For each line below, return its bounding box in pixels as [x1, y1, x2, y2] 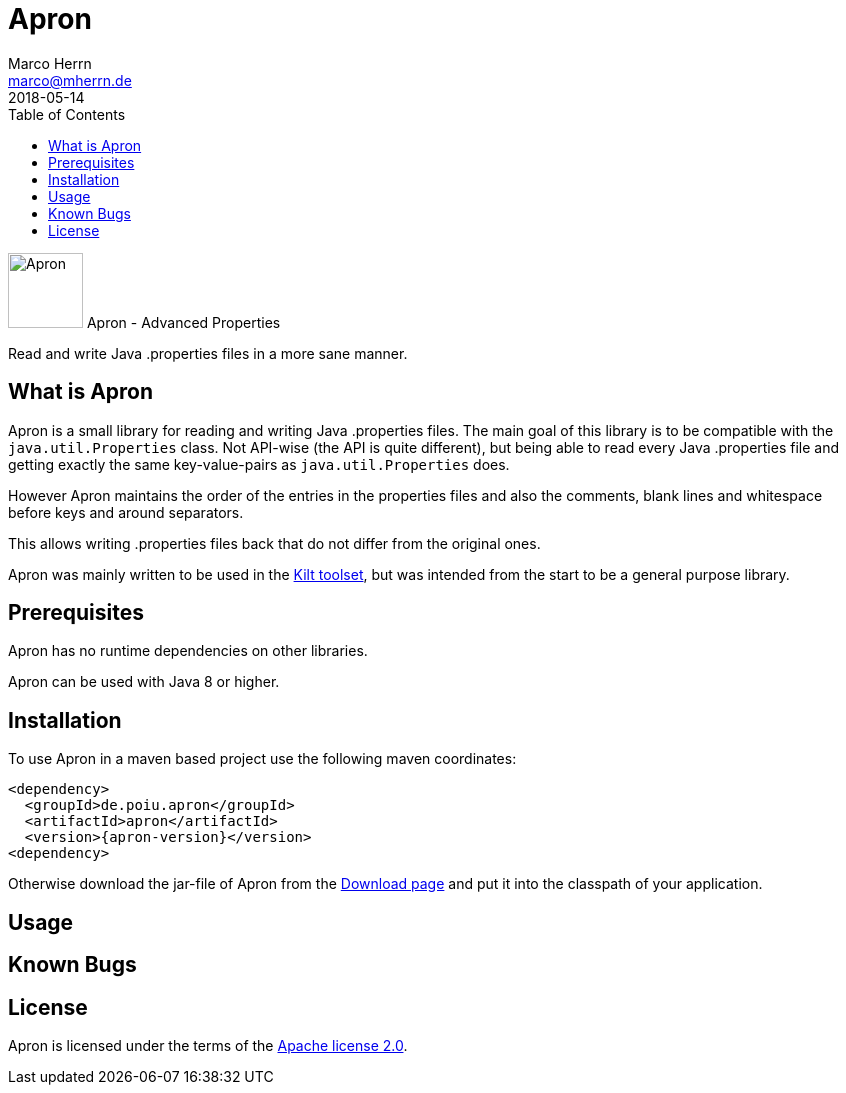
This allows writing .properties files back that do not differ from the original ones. [8, 534, 541, 552]
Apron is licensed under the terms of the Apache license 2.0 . [8, 1036, 408, 1054]
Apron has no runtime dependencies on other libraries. [8, 642, 368, 660]
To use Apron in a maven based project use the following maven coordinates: [8, 750, 517, 768]
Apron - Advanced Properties [86, 313, 281, 331]
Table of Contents [8, 105, 126, 123]
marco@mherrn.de [8, 71, 132, 89]
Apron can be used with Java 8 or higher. [8, 673, 280, 691]
